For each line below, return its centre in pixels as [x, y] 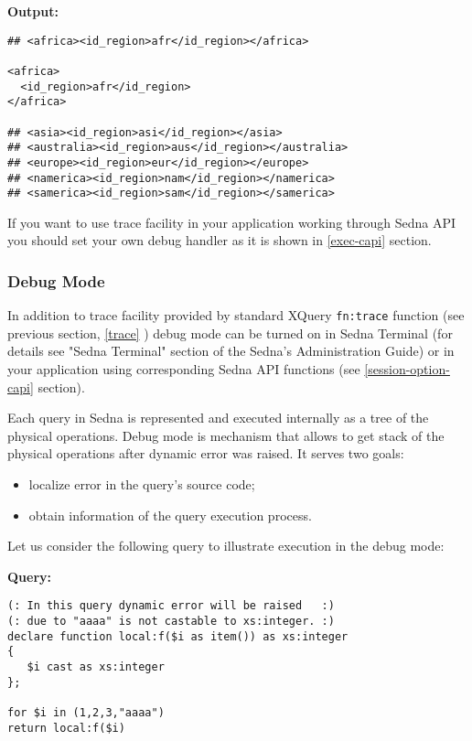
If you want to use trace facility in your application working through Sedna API [232, 222]
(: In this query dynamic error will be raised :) [171, 606]
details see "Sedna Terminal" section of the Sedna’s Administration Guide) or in [231, 351]
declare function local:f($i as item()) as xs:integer [178, 636]
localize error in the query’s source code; [142, 484]
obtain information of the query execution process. [170, 515]
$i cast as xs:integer [96, 667]
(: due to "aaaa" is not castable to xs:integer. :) [171, 622]
